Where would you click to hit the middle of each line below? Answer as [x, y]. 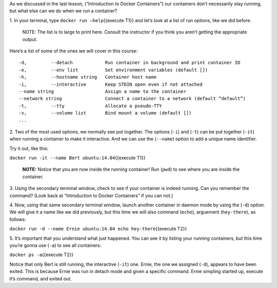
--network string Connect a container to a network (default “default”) [132, 99]
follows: [18, 219]
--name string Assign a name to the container [103, 91]
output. [30, 39]
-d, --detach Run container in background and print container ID [130, 63]
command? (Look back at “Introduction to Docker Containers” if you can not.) [91, 196]
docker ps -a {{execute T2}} [42, 255]
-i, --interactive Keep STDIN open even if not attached [111, 84]
